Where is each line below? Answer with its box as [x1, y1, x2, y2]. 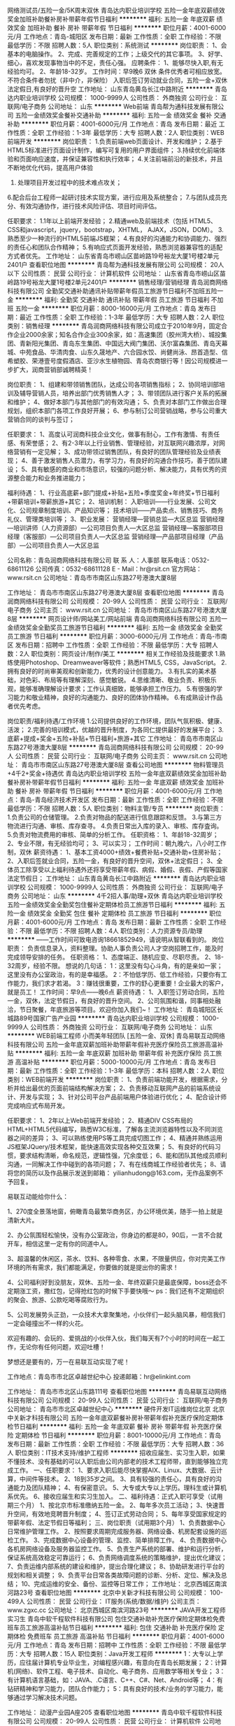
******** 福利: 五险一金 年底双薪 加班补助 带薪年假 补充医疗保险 [15, 1049, 202, 1057]
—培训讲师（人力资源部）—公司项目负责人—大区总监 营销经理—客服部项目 [7, 524, 224, 532]
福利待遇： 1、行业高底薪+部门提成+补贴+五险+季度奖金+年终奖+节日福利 [7, 489, 220, 497]
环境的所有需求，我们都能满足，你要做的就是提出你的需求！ [7, 1263, 179, 1271]
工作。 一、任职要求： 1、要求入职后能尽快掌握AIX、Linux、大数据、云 [13, 1466, 217, 1474]
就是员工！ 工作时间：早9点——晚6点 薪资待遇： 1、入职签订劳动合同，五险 [7, 988, 225, 996]
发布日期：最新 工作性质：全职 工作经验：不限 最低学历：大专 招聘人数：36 [7, 1440, 225, 1448]
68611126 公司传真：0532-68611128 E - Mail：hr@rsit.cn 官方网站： [7, 565, 203, 573]
